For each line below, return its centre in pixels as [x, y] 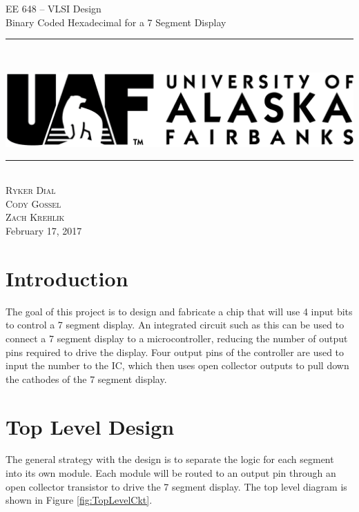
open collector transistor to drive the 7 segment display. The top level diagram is [176, 486]
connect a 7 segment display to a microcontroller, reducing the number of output [177, 338]
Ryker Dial [31, 190]
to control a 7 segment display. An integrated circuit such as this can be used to [175, 325]
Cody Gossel [33, 203]
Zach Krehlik [35, 217]
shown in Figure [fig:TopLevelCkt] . [79, 500]
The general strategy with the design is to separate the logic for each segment [170, 459]
